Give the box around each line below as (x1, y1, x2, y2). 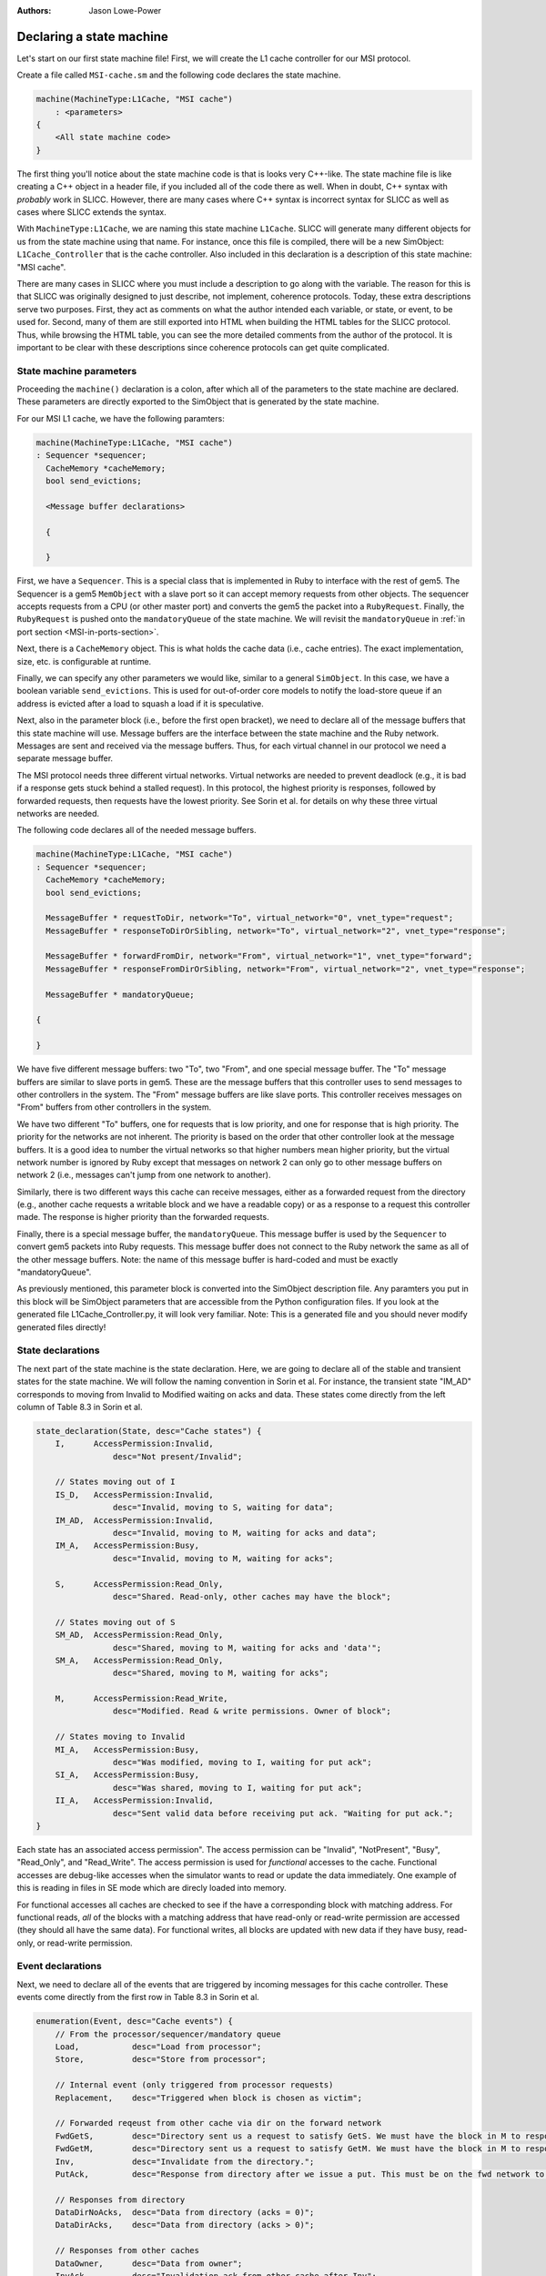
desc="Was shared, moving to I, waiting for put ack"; (112, 1783, 363, 1793)
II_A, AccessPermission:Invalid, (55, 1795, 214, 1806)
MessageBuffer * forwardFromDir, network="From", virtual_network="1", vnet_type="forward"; (45, 951, 473, 961)
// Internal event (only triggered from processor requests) (55, 2080, 334, 2090)
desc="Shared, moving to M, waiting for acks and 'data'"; (112, 1642, 382, 1652)
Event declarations (16, 1960, 102, 1973)
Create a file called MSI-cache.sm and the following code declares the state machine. (16, 69, 341, 81)
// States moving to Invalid (55, 1732, 186, 1743)
